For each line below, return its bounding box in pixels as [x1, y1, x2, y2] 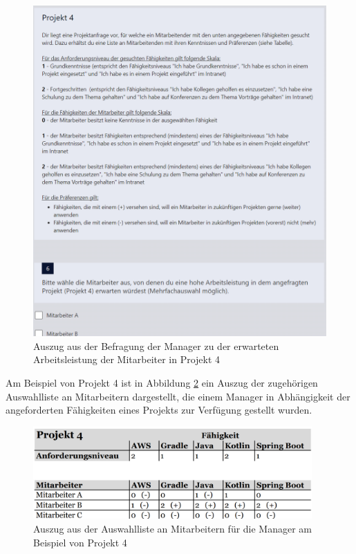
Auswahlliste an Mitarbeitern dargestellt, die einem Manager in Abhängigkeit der [6, 389, 350, 403]
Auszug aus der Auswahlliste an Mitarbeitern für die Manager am [33, 521, 312, 536]
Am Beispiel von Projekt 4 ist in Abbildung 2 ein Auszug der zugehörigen [6, 375, 318, 389]
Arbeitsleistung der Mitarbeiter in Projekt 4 [33, 352, 221, 367]
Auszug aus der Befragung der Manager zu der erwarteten [33, 338, 279, 353]
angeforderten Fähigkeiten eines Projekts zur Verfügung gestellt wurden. [6, 403, 312, 417]
